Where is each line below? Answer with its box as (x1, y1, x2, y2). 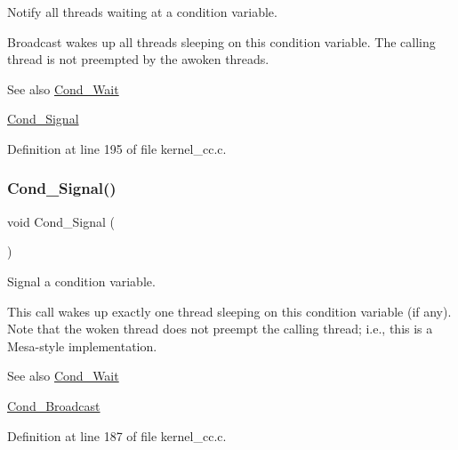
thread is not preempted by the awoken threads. (7, 50, 269, 68)
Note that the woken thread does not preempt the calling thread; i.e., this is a (7, 319, 433, 338)
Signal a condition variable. (7, 271, 156, 290)
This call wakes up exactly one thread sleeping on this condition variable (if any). (7, 301, 452, 320)
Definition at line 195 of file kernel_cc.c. (7, 139, 227, 157)
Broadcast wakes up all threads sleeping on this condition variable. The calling (7, 32, 436, 51)
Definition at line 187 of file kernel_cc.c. (7, 426, 227, 445)
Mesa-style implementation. (7, 336, 157, 355)
